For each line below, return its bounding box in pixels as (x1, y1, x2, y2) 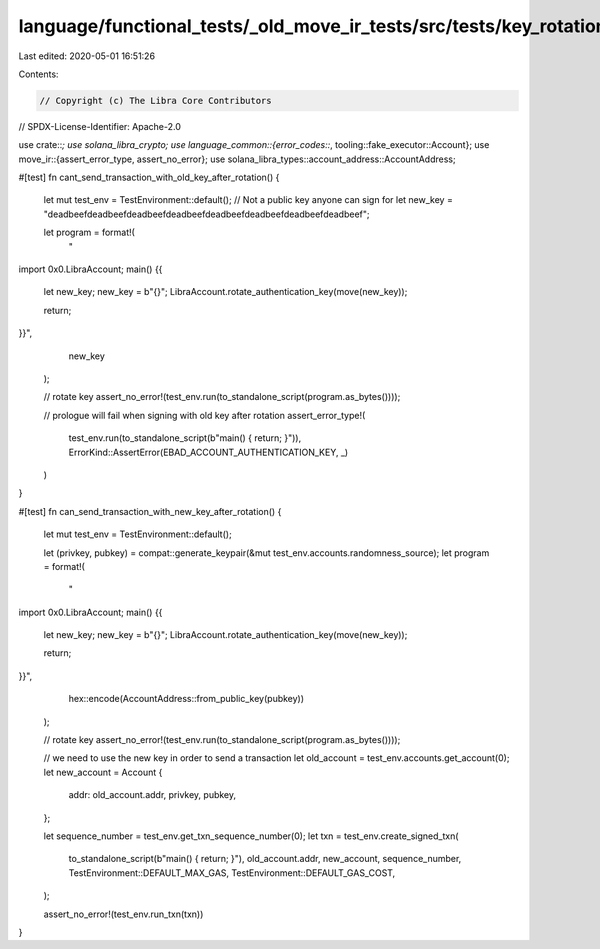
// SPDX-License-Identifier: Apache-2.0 (18, 120, 182, 132)
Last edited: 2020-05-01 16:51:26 (18, 50, 155, 62)
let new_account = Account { (43, 766, 163, 778)
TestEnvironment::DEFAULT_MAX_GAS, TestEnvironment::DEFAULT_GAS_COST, (68, 866, 396, 879)
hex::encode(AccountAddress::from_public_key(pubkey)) (68, 693, 305, 705)
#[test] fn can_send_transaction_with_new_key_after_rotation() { (18, 505, 282, 517)
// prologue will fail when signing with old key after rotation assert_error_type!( (43, 409, 366, 421)
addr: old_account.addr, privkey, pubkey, (68, 789, 237, 801)
